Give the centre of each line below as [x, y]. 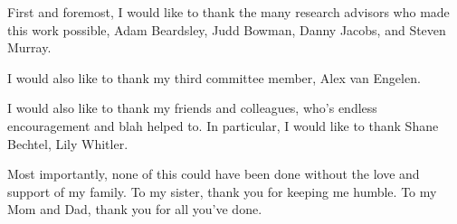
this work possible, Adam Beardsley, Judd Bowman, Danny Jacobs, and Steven [227, 29]
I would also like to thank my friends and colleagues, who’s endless [192, 108]
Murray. [29, 47]
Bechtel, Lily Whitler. [68, 143]
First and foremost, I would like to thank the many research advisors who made [228, 12]
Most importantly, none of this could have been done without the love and [214, 174]
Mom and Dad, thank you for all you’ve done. [135, 209]
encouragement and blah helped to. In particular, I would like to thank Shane [223, 125]
